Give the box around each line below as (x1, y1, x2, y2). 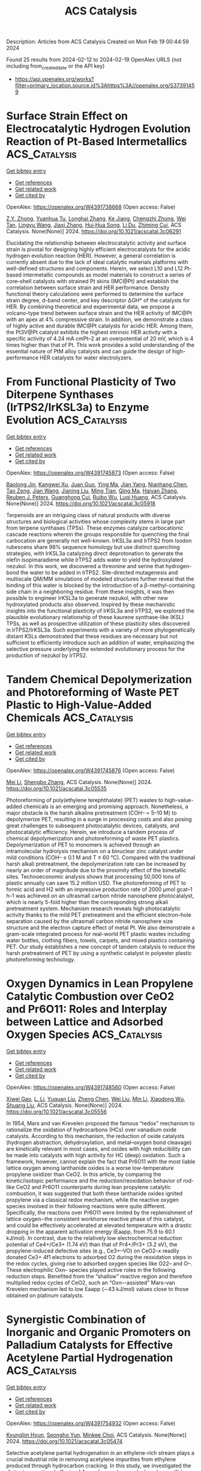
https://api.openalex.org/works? (14, 75, 94, 82)
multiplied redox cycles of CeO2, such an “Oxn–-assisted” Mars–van (6, 1279, 175, 1286)
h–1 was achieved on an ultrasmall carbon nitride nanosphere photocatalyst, (6, 892, 194, 899)
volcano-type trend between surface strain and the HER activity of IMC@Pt (6, 309, 192, 316)
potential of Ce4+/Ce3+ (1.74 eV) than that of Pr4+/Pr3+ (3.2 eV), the (6, 1241, 178, 1248)
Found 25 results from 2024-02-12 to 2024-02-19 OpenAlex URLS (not (6, 56, 182, 64)
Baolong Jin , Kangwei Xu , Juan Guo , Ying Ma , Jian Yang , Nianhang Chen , (6, 481, 188, 488)
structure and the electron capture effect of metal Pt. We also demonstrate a (6, 924, 195, 931)
